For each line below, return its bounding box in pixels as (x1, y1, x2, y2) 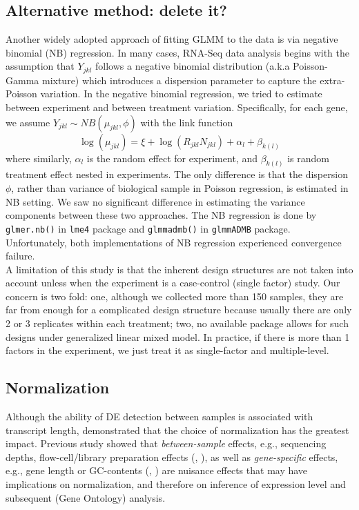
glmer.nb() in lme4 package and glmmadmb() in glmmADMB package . (6, 221, 291, 235)
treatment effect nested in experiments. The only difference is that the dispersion (6, 167, 348, 182)
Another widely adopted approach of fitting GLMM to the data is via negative (6, 32, 338, 46)
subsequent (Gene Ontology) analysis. (6, 490, 166, 504)
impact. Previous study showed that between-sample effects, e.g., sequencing (6, 436, 327, 451)
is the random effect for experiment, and (86, 150, 258, 165)
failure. (6, 248, 35, 263)
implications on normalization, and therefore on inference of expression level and (6, 477, 346, 491)
